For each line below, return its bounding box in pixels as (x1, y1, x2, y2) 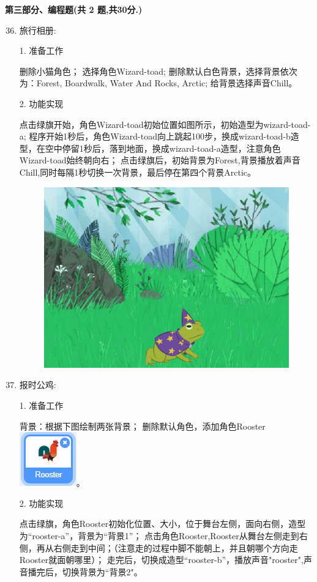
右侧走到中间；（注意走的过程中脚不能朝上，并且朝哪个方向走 (53, 541, 298, 554)
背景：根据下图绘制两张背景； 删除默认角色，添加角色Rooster (19, 419, 266, 432)
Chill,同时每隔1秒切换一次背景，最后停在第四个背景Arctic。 (19, 165, 256, 178)
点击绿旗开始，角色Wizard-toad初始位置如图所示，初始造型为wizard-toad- (19, 118, 311, 130)
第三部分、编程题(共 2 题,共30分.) (5, 3, 143, 15)
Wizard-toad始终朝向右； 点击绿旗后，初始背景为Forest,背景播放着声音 (19, 154, 300, 166)
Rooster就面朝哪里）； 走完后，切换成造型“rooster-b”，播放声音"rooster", (19, 553, 304, 566)
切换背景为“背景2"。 (62, 565, 143, 578)
